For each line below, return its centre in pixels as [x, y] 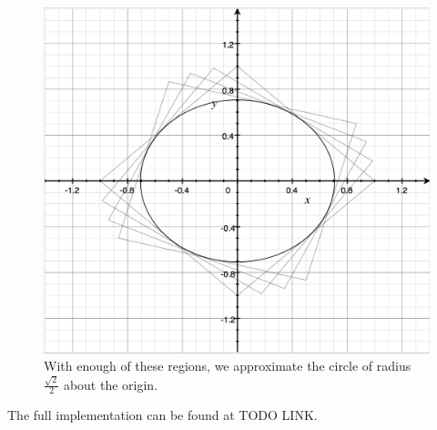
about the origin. [111, 384]
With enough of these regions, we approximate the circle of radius [228, 366]
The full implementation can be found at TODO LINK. [163, 415]
